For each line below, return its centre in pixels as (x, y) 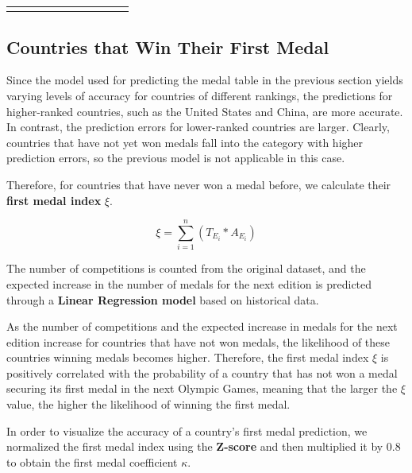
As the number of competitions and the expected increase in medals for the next (202, 326)
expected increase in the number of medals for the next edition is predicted (189, 283)
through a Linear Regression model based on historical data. (163, 299)
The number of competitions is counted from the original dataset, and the (186, 268)
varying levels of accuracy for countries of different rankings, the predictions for (200, 96)
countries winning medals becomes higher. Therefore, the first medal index (188, 357)
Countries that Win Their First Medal (168, 47)
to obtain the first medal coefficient (92, 461)
